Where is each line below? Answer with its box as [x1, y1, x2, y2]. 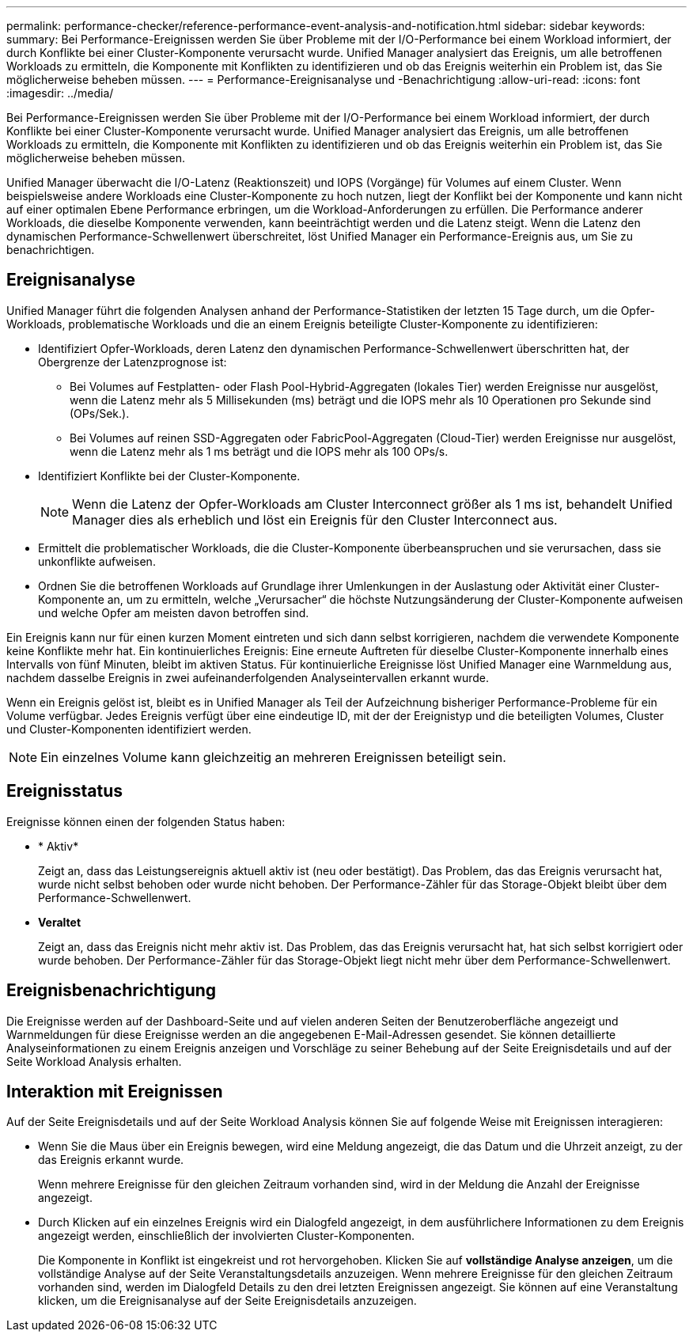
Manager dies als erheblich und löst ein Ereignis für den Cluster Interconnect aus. [72, 511, 558, 528]
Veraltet [38, 915, 81, 929]
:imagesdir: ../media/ [6, 86, 114, 100]
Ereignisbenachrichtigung [6, 980, 217, 1001]
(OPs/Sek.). [70, 406, 130, 420]
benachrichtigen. [6, 243, 95, 256]
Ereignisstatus [6, 781, 123, 802]
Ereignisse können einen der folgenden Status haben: [6, 814, 286, 828]
